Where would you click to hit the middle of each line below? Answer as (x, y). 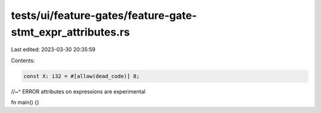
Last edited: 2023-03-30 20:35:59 (53, 50)
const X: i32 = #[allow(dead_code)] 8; (81, 76)
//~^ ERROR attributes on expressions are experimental (78, 91)
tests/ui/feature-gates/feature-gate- (104, 15)
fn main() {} (25, 102)
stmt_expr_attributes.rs (70, 32)
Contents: (23, 60)
